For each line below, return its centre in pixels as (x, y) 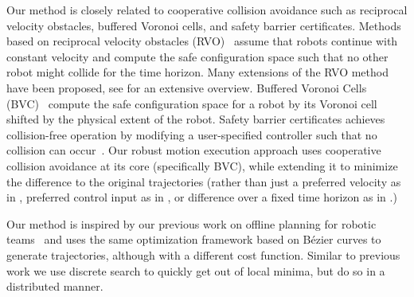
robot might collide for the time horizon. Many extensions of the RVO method (197, 72)
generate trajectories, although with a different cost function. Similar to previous (203, 254)
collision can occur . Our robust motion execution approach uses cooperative (194, 150)
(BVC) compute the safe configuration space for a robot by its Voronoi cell (192, 103)
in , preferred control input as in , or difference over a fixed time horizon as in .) (202, 197)
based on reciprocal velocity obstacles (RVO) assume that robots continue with (202, 41)
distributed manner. (55, 286)
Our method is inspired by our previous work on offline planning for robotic (191, 223)
